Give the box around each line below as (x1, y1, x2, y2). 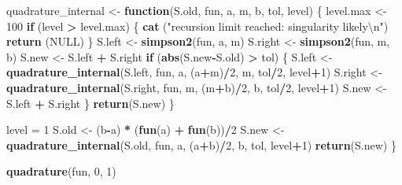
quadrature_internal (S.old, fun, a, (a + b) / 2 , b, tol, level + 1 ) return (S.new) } (6, 136, 396, 153)
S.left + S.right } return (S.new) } (6, 94, 175, 111)
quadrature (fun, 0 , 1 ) (6, 163, 116, 179)
